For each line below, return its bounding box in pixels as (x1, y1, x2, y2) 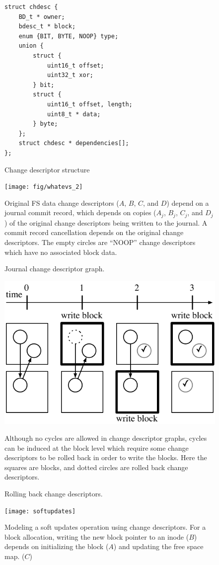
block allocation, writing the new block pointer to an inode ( (4, 531, 189, 542)
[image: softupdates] (4, 507, 76, 515)
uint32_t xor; (47, 72, 93, 79)
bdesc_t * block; (18, 23, 76, 30)
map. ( (4, 551, 25, 561)
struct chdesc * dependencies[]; (18, 140, 129, 147)
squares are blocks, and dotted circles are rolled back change (4, 462, 188, 472)
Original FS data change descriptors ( (4, 197, 119, 208)
